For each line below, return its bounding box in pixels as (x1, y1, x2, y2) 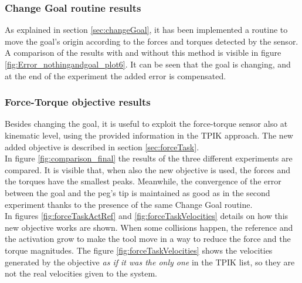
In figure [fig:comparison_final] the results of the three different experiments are (5, 152, 293, 164)
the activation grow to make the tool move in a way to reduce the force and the (5, 233, 291, 245)
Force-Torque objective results (5, 95, 151, 109)
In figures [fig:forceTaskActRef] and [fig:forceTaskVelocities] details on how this (5, 210, 289, 222)
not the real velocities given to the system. (5, 267, 158, 279)
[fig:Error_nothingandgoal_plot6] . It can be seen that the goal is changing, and (5, 58, 291, 70)
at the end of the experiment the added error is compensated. (5, 69, 226, 82)
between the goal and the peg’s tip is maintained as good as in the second (5, 186, 270, 198)
